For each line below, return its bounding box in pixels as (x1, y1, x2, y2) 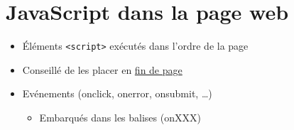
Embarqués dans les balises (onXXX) (39, 109, 201, 124)
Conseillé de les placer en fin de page (22, 62, 183, 77)
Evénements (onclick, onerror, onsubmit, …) (22, 86, 212, 101)
